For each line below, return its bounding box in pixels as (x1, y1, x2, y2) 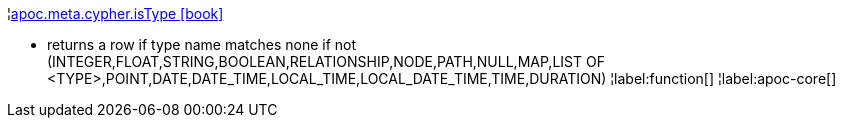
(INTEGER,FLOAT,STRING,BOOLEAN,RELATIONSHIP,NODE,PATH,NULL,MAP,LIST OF (47, 53, 605, 70)
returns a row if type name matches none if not (47, 36, 357, 53)
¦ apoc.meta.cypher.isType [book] (7, 5, 224, 22)
